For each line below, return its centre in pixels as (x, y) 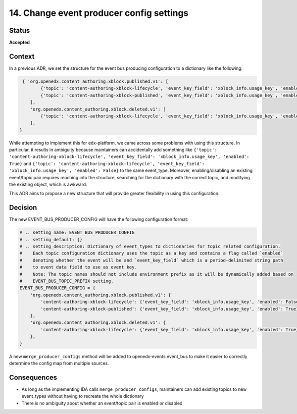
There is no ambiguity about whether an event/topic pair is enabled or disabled (102, 403)
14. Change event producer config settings (99, 13)
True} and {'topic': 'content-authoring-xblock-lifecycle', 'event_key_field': (107, 163)
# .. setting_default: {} (51, 239)
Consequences (33, 377)
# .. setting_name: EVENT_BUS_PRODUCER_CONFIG (77, 233)
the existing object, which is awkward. (48, 184)
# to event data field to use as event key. (78, 267)
